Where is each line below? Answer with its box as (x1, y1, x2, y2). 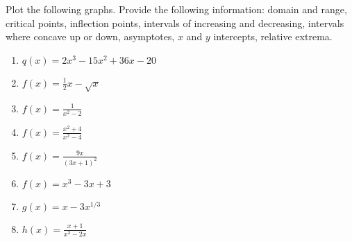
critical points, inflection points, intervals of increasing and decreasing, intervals (6, 15, 344, 30)
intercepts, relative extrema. (213, 29, 333, 44)
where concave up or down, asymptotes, (6, 29, 175, 44)
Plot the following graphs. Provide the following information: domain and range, (6, 2, 347, 16)
